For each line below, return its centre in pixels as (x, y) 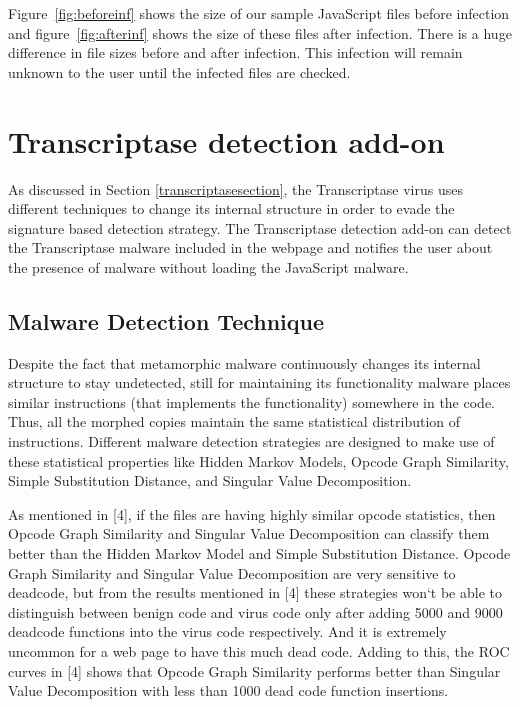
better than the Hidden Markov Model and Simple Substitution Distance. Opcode (259, 553)
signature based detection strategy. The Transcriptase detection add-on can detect (260, 227)
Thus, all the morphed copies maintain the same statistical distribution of (234, 421)
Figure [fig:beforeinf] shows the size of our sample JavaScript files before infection (259, 13)
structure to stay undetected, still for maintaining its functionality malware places (259, 382)
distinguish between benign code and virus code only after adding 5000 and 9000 (255, 611)
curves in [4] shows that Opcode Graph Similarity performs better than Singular (254, 670)
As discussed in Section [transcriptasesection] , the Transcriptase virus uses (235, 188)
